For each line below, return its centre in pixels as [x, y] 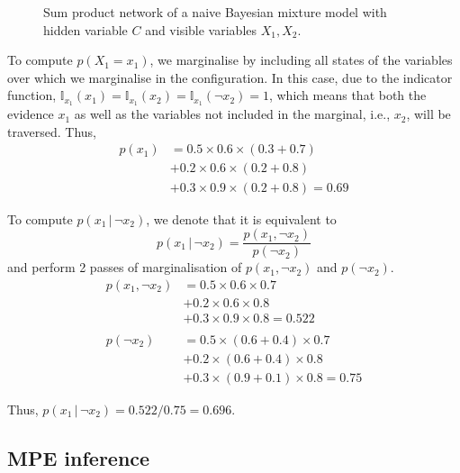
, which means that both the [347, 95]
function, [32, 95]
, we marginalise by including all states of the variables [301, 60]
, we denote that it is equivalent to [241, 218]
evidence [31, 114]
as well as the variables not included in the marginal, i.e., [232, 114]
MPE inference [79, 457]
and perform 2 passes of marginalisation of [125, 267]
